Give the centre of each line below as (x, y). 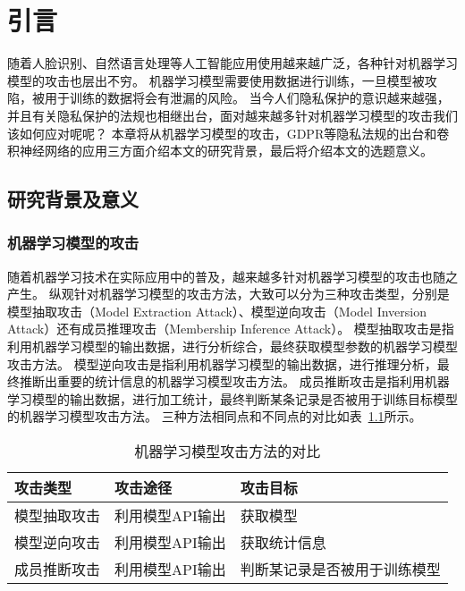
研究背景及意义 (73, 199)
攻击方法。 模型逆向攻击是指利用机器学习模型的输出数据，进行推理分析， (222, 363)
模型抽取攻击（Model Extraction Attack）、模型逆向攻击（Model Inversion (217, 311)
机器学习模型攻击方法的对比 (228, 452)
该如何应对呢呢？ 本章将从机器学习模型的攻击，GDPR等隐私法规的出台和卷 (228, 133)
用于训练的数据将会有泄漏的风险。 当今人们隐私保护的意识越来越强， (247, 98)
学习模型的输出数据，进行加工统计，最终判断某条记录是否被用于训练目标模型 (232, 398)
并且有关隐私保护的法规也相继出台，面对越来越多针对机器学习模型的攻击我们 (232, 115)
